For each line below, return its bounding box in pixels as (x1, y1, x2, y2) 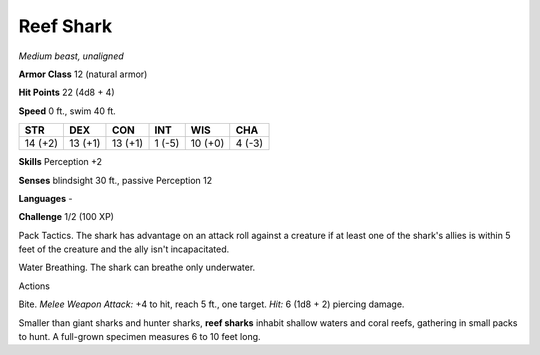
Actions (18, 280, 50, 292)
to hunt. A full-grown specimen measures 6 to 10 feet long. (18, 331, 261, 343)
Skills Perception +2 (18, 156, 103, 168)
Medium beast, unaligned (18, 50, 124, 62)
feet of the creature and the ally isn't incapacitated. (18, 243, 230, 255)
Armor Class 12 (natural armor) (18, 68, 148, 80)
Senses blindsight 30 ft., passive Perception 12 (18, 174, 213, 186)
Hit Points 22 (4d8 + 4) (18, 86, 115, 99)
